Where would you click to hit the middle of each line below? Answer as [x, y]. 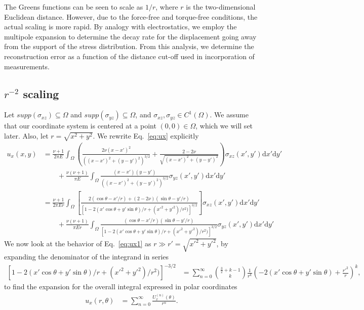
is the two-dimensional [221, 7]
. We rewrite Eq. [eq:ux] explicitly [146, 135]
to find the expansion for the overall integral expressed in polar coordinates [121, 286]
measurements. [27, 66]
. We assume [229, 115]
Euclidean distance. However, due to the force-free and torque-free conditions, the [131, 16]
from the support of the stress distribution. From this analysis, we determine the [129, 46]
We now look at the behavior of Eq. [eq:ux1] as [78, 243]
